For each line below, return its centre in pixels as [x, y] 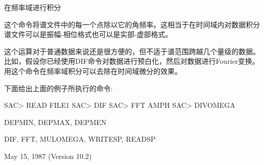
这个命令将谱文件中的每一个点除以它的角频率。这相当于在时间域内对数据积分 [132, 24]
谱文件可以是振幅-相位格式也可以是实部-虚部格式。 [88, 34]
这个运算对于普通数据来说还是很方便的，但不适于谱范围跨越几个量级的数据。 [132, 51]
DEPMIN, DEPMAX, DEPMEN [55, 122]
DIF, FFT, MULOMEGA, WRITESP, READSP [80, 139]
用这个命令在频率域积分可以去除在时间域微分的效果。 [93, 71]
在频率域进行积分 [32, 7]
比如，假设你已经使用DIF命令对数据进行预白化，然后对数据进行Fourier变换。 [132, 61]
